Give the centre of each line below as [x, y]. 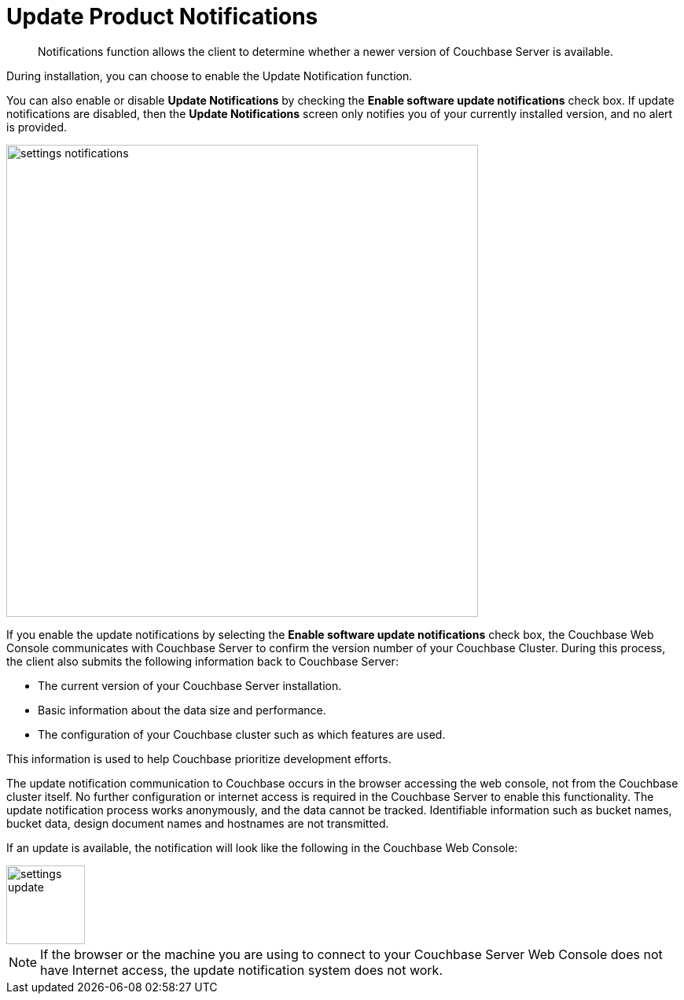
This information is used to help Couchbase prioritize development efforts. [199, 758]
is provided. [37, 127]
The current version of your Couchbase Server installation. [190, 685]
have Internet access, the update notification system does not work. [241, 970]
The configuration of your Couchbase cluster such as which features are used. [242, 734]
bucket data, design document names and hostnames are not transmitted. [198, 823]
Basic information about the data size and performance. [182, 710]
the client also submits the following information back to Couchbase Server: [202, 661]
